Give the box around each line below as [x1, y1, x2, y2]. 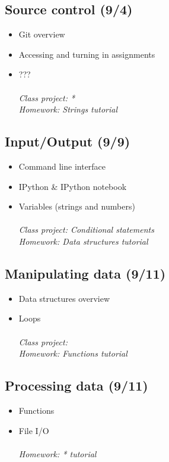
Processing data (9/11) [5, 376, 148, 395]
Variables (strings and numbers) [18, 200, 135, 213]
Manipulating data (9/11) [5, 264, 166, 282]
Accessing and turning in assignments [18, 48, 155, 60]
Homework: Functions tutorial [18, 347, 127, 360]
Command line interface [18, 160, 106, 172]
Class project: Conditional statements [18, 223, 154, 236]
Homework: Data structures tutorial [18, 235, 148, 247]
